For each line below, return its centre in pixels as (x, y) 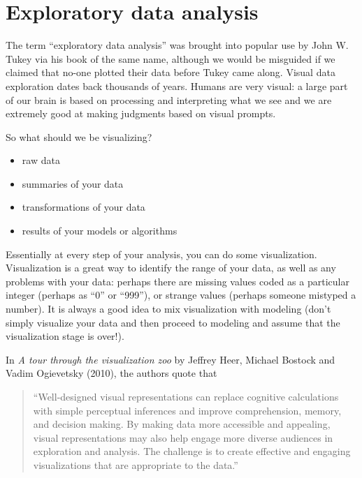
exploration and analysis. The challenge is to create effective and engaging (192, 451)
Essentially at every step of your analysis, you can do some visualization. (161, 254)
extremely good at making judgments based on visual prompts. (141, 113)
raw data (41, 160)
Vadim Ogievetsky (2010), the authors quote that (111, 373)
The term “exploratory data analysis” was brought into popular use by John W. (177, 45)
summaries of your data (73, 183)
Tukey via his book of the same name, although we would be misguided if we (171, 58)
